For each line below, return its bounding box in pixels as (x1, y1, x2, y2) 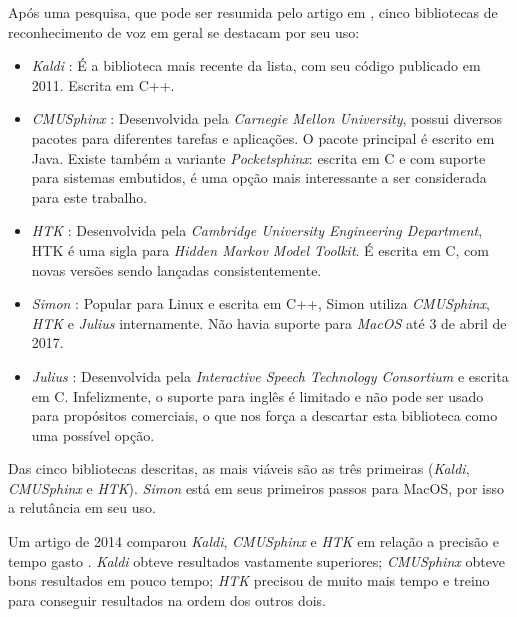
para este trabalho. (31, 186, 148, 207)
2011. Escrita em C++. (31, 74, 175, 95)
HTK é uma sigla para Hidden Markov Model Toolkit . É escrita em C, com (31, 239, 489, 260)
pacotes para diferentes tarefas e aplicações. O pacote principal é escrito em (31, 127, 495, 148)
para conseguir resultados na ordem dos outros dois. (8, 589, 326, 610)
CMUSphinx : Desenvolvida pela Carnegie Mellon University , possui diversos (31, 108, 502, 129)
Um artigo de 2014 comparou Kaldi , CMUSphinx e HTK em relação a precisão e (8, 531, 499, 552)
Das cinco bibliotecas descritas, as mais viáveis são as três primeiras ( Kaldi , (8, 458, 470, 479)
